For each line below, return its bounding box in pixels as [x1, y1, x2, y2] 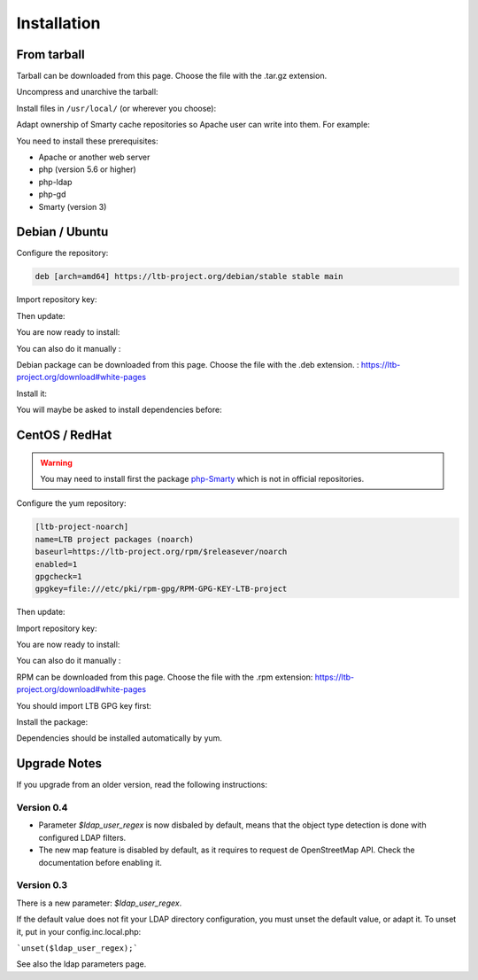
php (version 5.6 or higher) [38, 164, 136, 175]
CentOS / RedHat [16, 428, 112, 442]
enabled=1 [35, 559, 78, 569]
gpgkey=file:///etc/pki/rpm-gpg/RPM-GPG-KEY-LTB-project [35, 584, 288, 594]
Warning [40, 457, 73, 468]
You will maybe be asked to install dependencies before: [16, 404, 222, 416]
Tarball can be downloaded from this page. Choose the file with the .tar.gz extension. [16, 71, 328, 82]
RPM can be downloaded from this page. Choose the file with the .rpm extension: [16, 672, 313, 682]
